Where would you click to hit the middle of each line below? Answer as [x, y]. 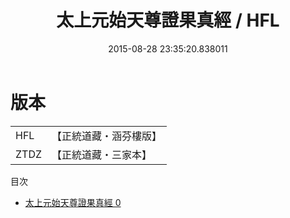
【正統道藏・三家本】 [102, 154]
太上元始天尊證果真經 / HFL [168, 20]
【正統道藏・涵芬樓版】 [107, 136]
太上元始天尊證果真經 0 [73, 202]
